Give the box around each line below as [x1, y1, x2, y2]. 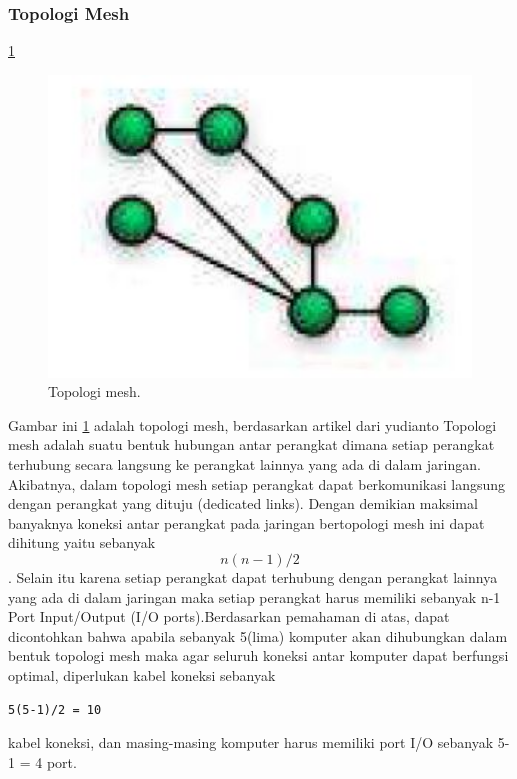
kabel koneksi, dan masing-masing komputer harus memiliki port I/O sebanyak [8, 732, 494, 753]
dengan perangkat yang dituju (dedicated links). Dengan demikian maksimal [8, 493, 478, 514]
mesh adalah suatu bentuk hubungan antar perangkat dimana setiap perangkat [8, 434, 495, 455]
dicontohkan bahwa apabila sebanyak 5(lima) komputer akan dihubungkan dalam [8, 625, 508, 646]
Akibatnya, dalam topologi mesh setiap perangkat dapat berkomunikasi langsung [8, 473, 506, 494]
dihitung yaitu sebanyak [8, 532, 156, 553]
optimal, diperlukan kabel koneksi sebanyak [8, 664, 276, 685]
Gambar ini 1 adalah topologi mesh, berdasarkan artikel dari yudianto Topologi [8, 414, 497, 435]
